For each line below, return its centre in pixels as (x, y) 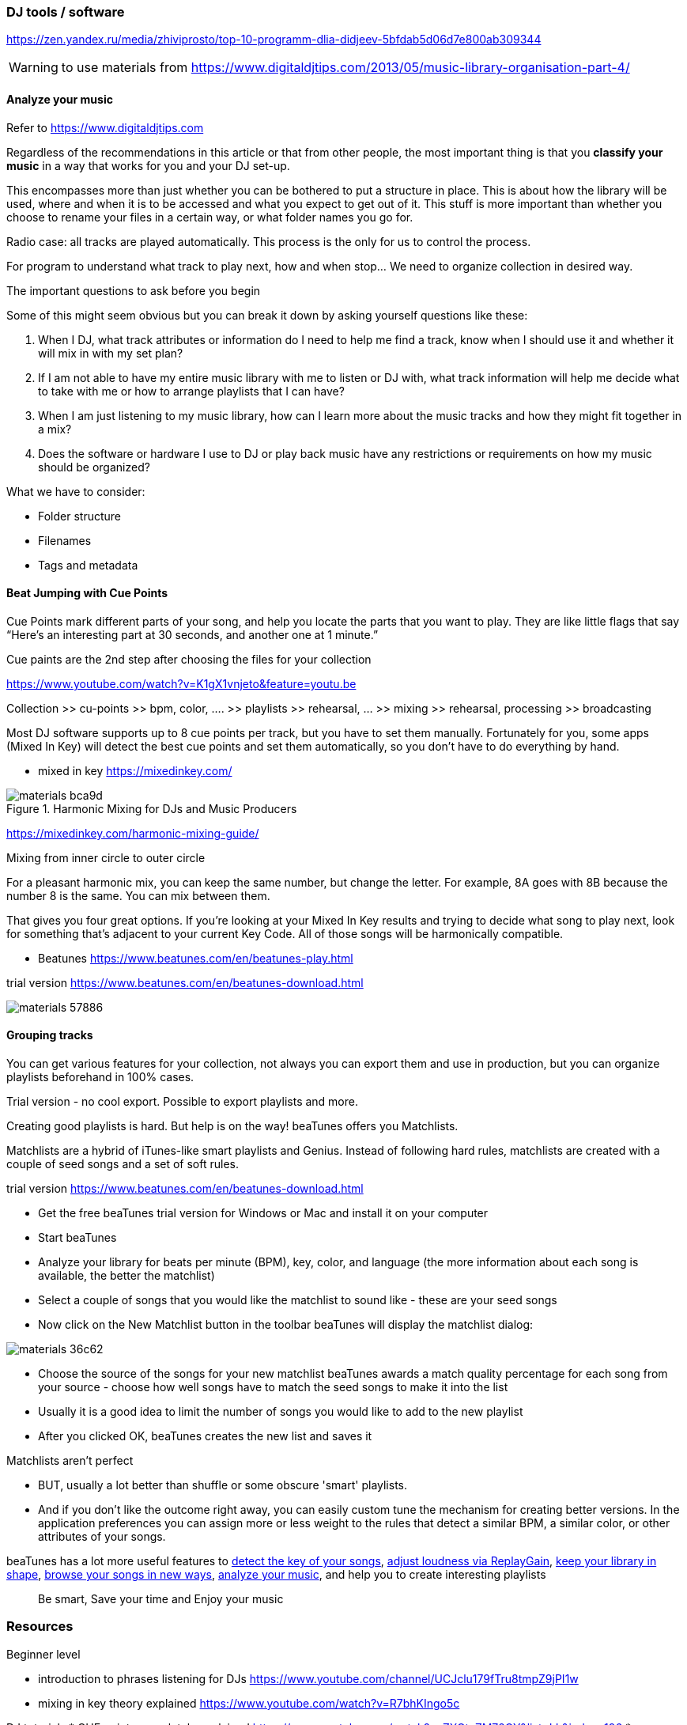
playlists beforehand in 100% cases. (100, 1077)
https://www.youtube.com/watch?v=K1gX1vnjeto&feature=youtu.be (181, 683)
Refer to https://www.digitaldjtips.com (105, 127)
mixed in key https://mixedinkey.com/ (135, 770)
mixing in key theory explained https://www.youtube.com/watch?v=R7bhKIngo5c (249, 1703)
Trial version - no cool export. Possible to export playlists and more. (182, 1102)
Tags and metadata (88, 565)
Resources (40, 1627)
